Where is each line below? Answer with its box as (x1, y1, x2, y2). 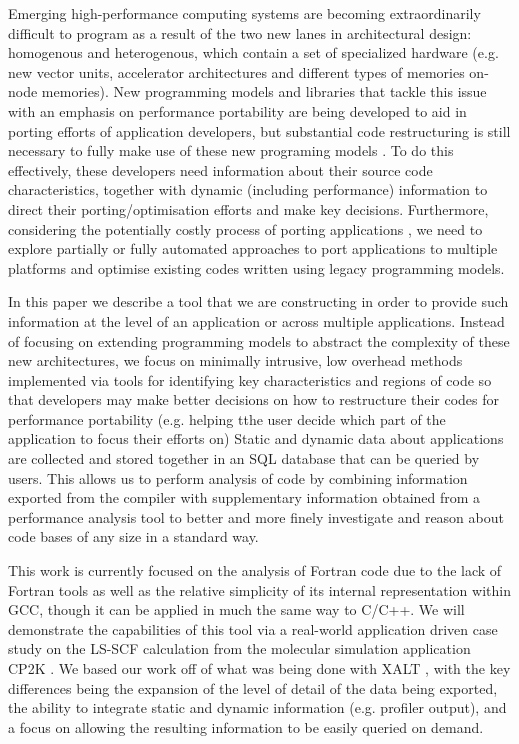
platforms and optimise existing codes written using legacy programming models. (8, 257, 505, 278)
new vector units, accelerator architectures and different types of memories (8, 61, 465, 82)
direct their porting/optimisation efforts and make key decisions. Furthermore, (8, 198, 489, 219)
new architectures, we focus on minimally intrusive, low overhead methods (8, 350, 463, 371)
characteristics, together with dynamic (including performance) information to (8, 179, 488, 200)
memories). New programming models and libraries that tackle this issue (41, 81, 487, 102)
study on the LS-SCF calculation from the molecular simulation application (8, 638, 471, 659)
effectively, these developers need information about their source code (8, 159, 433, 180)
